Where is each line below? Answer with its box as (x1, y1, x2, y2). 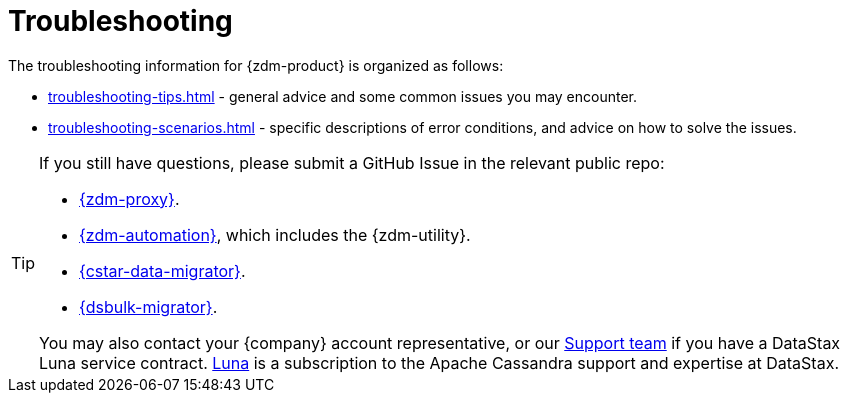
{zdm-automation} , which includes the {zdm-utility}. (79, 224, 471, 245)
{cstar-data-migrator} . (79, 260, 246, 281)
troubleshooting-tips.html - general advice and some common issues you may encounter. (48, 87, 638, 105)
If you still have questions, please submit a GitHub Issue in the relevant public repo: (39, 152, 665, 173)
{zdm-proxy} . (79, 188, 180, 209)
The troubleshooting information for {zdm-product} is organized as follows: (8, 56, 504, 74)
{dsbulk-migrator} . (79, 296, 218, 317)
